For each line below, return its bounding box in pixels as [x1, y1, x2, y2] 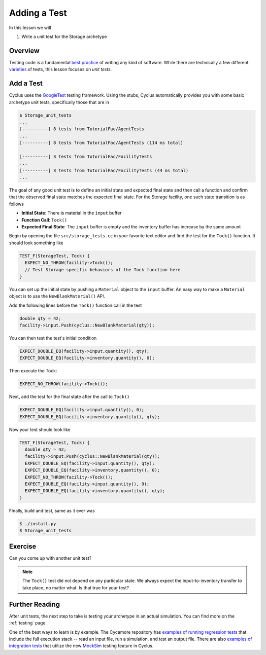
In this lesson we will [9, 25, 51, 31]
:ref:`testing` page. [9, 620, 47, 626]
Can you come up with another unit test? [9, 555, 92, 561]
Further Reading [9, 600, 60, 609]
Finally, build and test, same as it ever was [9, 508, 95, 513]
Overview [9, 46, 40, 55]
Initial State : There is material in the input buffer [21, 210, 122, 216]
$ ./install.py [19, 521, 56, 526]
